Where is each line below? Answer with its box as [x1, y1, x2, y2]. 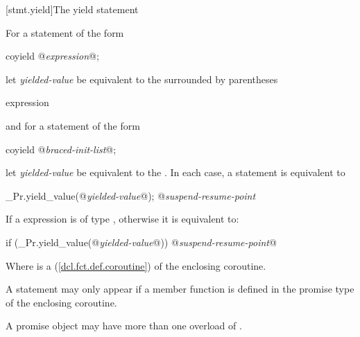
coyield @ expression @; [6, 49, 99, 63]
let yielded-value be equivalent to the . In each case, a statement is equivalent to [6, 165, 345, 180]
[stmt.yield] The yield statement [6, 2, 139, 16]
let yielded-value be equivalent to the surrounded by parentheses [6, 71, 278, 86]
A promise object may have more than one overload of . [6, 318, 242, 333]
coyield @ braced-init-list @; [6, 141, 117, 156]
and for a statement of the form [6, 118, 140, 132]
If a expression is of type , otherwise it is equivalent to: [6, 211, 239, 226]
